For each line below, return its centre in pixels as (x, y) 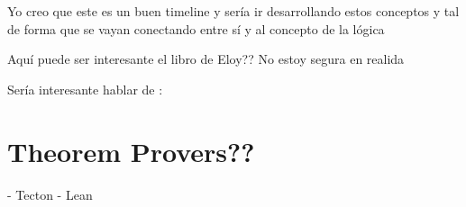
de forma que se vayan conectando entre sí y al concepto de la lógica (196, 28)
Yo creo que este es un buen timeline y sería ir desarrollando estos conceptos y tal (233, 11)
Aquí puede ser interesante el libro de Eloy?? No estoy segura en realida (206, 59)
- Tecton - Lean (50, 194)
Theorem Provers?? (131, 151)
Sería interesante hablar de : (85, 89)
